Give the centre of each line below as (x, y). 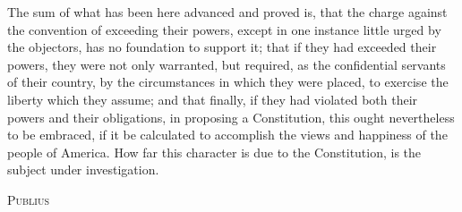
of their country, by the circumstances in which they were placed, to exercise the (228, 82)
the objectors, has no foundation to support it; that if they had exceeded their (222, 47)
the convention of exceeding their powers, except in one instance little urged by (224, 29)
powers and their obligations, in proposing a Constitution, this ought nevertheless (231, 117)
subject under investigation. (83, 170)
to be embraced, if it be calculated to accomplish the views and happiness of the (227, 135)
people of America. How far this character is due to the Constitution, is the (214, 152)
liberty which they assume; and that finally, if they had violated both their (213, 99)
